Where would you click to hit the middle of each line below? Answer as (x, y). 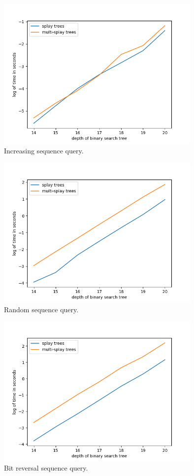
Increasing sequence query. (44, 151)
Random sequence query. (41, 309)
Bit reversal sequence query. (46, 468)
